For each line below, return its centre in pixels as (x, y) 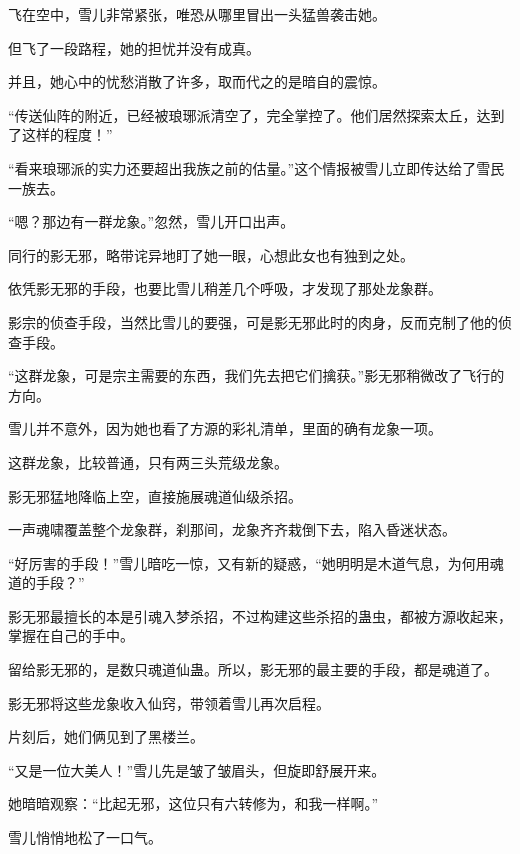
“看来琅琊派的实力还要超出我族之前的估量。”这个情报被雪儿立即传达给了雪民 (256, 167)
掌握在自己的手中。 (71, 635)
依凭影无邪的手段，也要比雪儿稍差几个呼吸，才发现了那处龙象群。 (225, 288)
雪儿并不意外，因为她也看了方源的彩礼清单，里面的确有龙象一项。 (225, 428)
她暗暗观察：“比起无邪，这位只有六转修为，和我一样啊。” (193, 803)
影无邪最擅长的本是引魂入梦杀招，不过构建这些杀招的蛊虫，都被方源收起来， (260, 615)
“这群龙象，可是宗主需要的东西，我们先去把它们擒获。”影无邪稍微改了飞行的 (256, 375)
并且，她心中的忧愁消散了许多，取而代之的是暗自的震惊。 (197, 81)
